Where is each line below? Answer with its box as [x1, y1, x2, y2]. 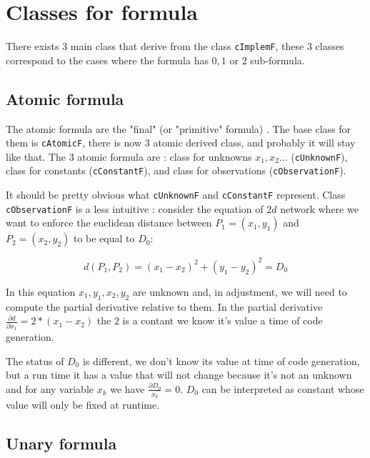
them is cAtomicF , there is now [6, 135, 142, 150]
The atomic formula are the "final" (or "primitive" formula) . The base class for [6, 121, 351, 136]
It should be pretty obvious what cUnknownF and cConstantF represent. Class [6, 187, 346, 202]
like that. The [6, 149, 66, 164]
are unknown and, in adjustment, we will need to [132, 284, 347, 299]
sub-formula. [250, 52, 305, 67]
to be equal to [73, 231, 135, 246]
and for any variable [6, 381, 94, 396]
